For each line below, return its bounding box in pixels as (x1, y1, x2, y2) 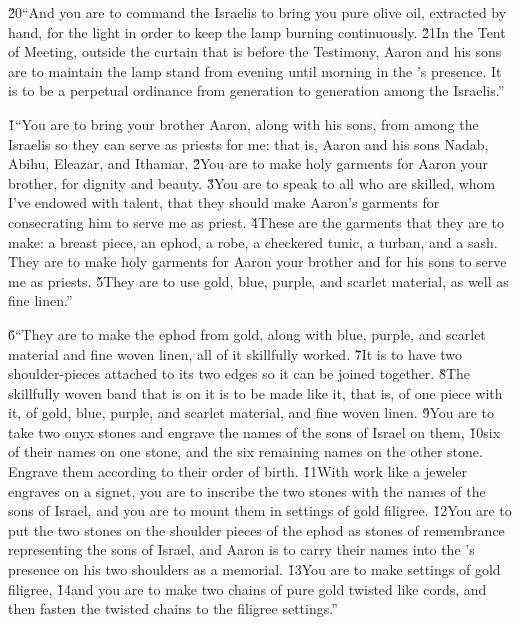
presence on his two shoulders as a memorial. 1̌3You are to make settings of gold (8, 559, 501, 580)
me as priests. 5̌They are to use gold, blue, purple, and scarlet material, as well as (8, 270, 509, 291)
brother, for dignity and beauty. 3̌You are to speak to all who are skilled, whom (8, 172, 496, 193)
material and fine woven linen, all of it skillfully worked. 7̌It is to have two (8, 343, 463, 364)
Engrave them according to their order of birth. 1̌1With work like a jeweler (8, 461, 468, 482)
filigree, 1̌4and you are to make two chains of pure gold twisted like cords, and (8, 578, 487, 599)
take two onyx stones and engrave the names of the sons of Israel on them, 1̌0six (8, 421, 501, 442)
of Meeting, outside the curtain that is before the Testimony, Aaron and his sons (8, 41, 502, 62)
